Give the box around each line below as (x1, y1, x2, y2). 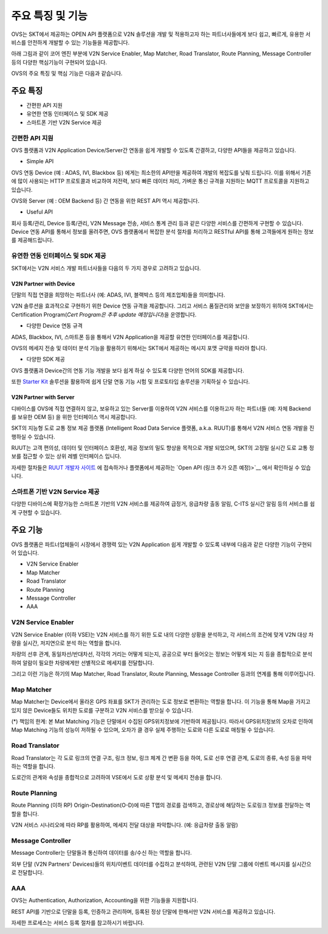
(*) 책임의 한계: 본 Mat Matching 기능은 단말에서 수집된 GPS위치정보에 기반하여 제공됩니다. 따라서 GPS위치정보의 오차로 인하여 (11, 718, 313, 725)
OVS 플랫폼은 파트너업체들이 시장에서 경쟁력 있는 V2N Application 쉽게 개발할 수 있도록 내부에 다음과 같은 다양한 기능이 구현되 (11, 541, 312, 548)
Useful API (26, 208, 53, 216)
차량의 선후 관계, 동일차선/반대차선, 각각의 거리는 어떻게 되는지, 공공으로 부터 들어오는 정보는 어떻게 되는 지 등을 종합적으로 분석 (11, 650, 313, 658)
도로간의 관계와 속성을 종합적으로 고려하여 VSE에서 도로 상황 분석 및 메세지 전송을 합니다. (11, 774, 222, 781)
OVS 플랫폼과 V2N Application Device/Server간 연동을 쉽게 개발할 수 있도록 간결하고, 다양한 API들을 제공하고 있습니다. (11, 146, 296, 153)
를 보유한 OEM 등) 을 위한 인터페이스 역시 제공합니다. (11, 413, 137, 420)
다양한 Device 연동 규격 (26, 322, 83, 329)
